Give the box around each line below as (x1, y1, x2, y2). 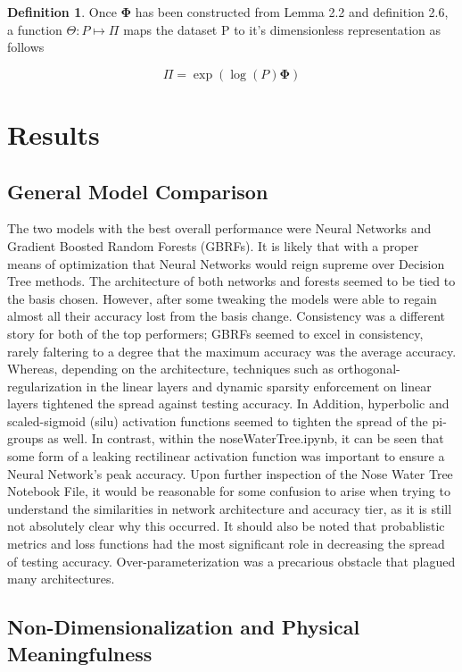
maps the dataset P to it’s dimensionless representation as (123, 20, 441, 38)
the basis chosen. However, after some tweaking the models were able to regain (7, 289, 437, 307)
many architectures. (7, 569, 115, 588)
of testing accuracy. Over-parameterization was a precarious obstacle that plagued (7, 551, 456, 570)
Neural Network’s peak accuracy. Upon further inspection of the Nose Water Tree (7, 464, 453, 483)
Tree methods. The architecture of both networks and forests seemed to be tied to (7, 272, 456, 290)
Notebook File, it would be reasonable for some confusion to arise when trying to (7, 482, 450, 500)
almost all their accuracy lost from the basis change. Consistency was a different (7, 307, 446, 325)
